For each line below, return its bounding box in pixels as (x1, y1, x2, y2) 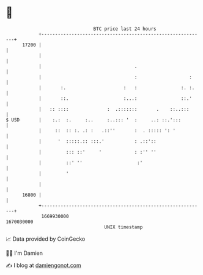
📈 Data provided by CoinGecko (6, 235, 86, 243)
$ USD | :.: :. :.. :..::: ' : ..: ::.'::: (6, 116, 182, 123)
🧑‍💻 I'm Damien (6, 249, 43, 257)
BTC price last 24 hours (93, 26, 157, 32)
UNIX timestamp (104, 224, 143, 230)
